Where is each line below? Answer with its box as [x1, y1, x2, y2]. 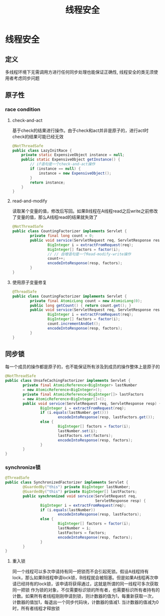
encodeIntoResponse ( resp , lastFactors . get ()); [57, 415, 155, 420]
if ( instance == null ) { [30, 166, 81, 171]
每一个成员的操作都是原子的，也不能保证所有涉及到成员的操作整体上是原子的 [5, 364, 160, 370]
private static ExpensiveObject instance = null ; [21, 153, 125, 157]
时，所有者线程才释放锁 [12, 606, 60, 612]
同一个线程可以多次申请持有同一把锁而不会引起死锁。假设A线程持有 [12, 569, 149, 575]
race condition [5, 106, 41, 113]
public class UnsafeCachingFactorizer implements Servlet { [5, 378, 131, 383]
